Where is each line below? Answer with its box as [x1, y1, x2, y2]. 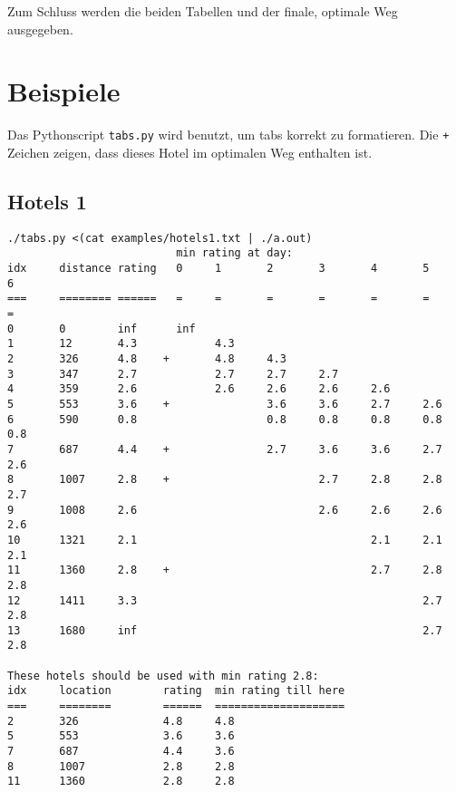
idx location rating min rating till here [7, 684, 345, 698]
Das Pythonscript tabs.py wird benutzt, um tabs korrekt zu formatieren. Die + [7, 125, 450, 144]
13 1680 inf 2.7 [7, 623, 442, 637]
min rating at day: [176, 246, 293, 260]
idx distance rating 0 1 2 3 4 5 [7, 262, 430, 275]
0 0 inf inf [7, 322, 196, 335]
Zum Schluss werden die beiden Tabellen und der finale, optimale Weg [7, 2, 398, 20]
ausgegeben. [7, 19, 73, 38]
